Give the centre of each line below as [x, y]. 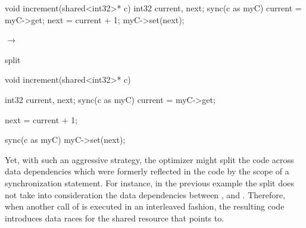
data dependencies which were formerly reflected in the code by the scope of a [147, 171]
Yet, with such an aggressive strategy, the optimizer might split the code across [149, 159]
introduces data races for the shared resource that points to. [115, 218]
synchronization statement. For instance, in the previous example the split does [150, 182]
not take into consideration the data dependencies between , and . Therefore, [145, 194]
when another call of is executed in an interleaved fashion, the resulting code [145, 206]
